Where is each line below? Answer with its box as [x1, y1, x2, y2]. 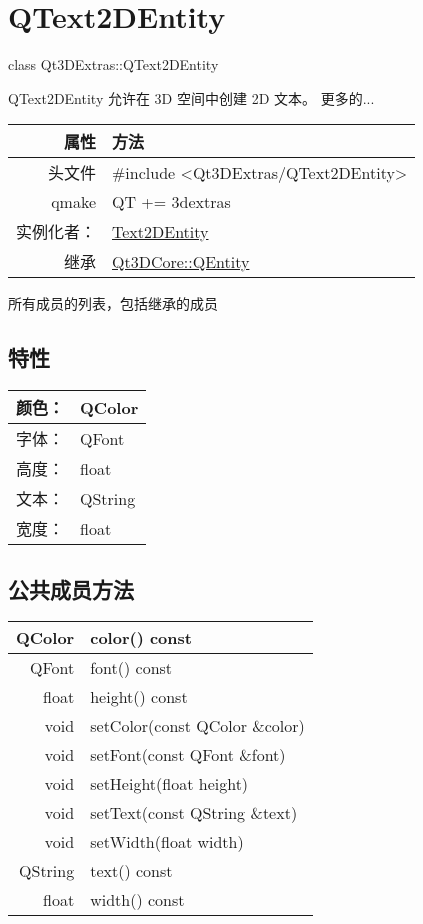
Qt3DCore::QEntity [112, 249, 250, 273]
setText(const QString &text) [90, 801, 298, 825]
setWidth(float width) [90, 830, 244, 854]
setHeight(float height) [90, 772, 249, 796]
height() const [90, 685, 188, 709]
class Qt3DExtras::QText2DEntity [8, 54, 219, 75]
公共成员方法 [8, 573, 134, 604]
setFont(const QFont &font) [90, 743, 286, 767]
